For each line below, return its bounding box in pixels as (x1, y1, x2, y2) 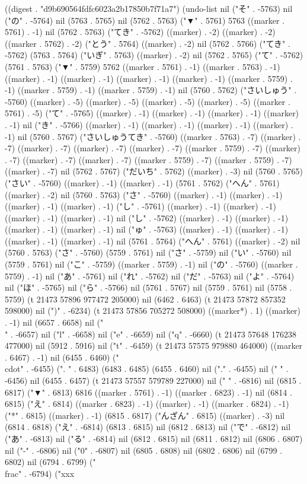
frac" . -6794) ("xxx (5, 467, 75, 479)
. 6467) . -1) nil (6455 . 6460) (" (5, 351, 119, 363)
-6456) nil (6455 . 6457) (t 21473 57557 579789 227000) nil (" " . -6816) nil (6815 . (5, 374, 302, 386)
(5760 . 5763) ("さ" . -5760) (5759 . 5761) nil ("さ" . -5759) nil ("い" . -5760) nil (5, 246, 292, 259)
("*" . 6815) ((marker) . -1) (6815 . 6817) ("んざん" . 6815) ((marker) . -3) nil (5, 409, 285, 421)
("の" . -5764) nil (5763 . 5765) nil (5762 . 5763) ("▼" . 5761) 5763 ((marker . (5, 14, 284, 26)
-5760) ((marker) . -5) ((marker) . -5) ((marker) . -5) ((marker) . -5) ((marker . (5, 95, 290, 107)
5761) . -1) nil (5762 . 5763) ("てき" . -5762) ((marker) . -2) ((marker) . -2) (5, 26, 276, 38)
